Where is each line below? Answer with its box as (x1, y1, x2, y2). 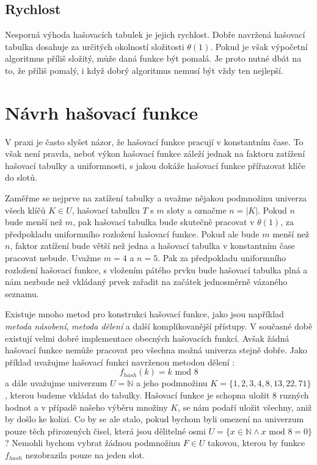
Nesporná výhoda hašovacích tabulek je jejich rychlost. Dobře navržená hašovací (5, 28, 305, 41)
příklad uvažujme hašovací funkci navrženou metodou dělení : (5, 355, 235, 368)
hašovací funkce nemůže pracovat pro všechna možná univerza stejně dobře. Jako (5, 344, 307, 356)
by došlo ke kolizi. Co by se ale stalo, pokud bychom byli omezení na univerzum (5, 413, 304, 425)
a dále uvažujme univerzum (5, 377, 107, 389)
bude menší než (5, 215, 63, 228)
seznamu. (5, 287, 39, 300)
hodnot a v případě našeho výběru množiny (5, 400, 168, 413)
